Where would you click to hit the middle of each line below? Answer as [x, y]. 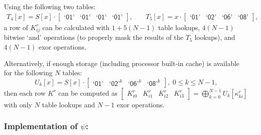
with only [18, 104]
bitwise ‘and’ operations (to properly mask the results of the [94, 37]
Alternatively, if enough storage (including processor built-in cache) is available [122, 63]
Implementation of [41, 126]
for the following [28, 73]
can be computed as [88, 93]
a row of [16, 27]
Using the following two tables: [50, 6]
